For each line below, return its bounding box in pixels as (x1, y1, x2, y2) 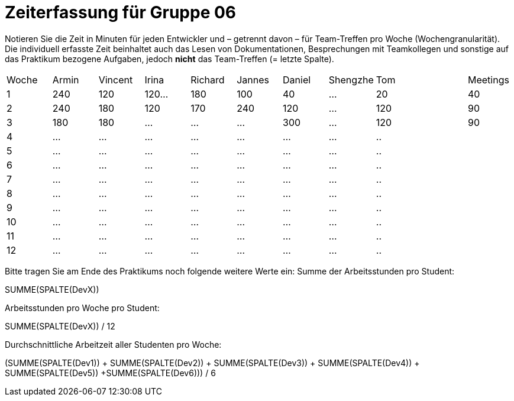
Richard (190, 73, 225, 86)
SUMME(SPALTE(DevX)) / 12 (5, 321, 115, 331)
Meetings (467, 73, 509, 86)
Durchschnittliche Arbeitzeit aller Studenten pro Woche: (5, 339, 222, 350)
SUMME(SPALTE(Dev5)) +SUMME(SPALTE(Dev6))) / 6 (5, 367, 216, 378)
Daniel (283, 73, 311, 86)
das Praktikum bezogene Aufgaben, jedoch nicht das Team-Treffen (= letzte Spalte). (5, 53, 334, 64)
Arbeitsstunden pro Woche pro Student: (5, 302, 160, 313)
